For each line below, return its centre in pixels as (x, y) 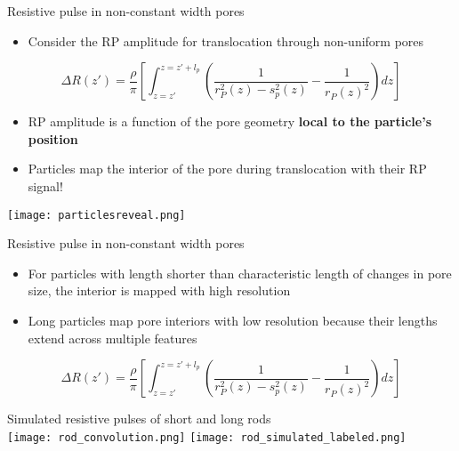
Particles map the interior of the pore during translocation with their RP (227, 169)
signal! (45, 185)
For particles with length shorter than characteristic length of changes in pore (240, 273)
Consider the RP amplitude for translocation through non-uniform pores (226, 40)
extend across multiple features (113, 338)
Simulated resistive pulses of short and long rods (139, 419)
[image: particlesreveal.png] (97, 215)
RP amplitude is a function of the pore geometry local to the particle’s (230, 121)
